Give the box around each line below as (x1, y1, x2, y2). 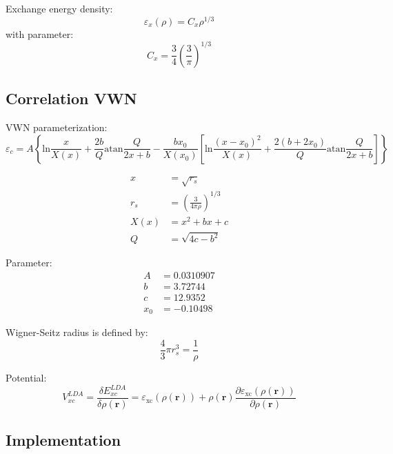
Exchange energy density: (6, 1, 113, 15)
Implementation (6, 429, 121, 451)
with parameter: (6, 26, 74, 41)
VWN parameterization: (6, 119, 108, 134)
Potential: (6, 370, 47, 384)
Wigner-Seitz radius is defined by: (6, 325, 148, 339)
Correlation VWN (6, 88, 137, 109)
